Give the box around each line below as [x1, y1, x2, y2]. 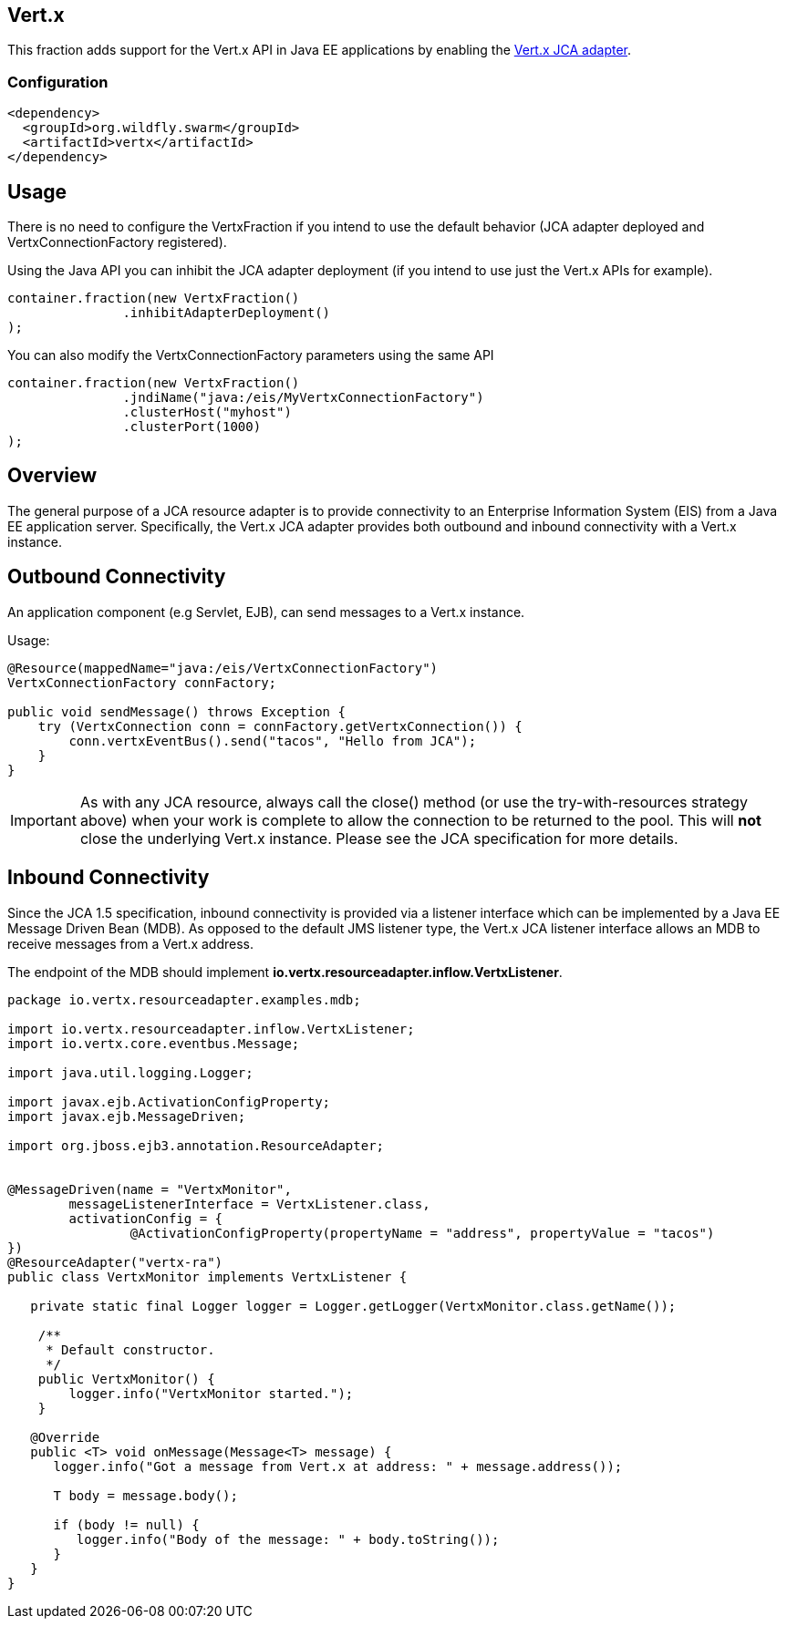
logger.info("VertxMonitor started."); [68, 1385, 354, 1401]
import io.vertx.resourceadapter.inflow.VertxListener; [7, 1021, 415, 1036]
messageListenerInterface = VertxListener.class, [68, 1196, 430, 1211]
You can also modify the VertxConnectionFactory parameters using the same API [7, 347, 494, 364]
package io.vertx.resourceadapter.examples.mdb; [7, 992, 361, 1007]
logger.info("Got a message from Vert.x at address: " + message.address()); [53, 1458, 623, 1474]
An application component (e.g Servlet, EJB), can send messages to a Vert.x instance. [7, 603, 525, 620]
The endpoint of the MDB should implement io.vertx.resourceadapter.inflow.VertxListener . [7, 963, 563, 980]
